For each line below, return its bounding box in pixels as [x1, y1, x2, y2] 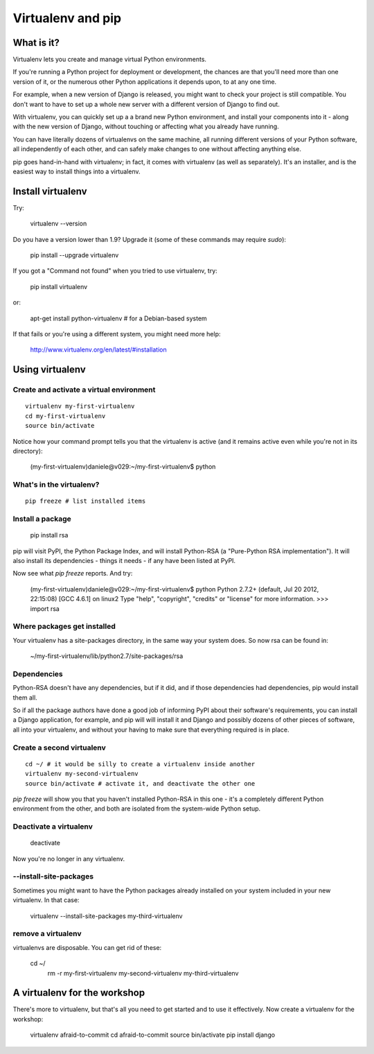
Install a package [12, 514, 72, 524]
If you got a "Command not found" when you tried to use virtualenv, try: [12, 267, 217, 275]
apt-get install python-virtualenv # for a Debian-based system [30, 314, 207, 322]
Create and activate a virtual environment [12, 385, 156, 395]
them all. [12, 693, 37, 702]
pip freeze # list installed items [25, 497, 146, 506]
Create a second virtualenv [12, 743, 107, 752]
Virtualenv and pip [12, 10, 121, 26]
